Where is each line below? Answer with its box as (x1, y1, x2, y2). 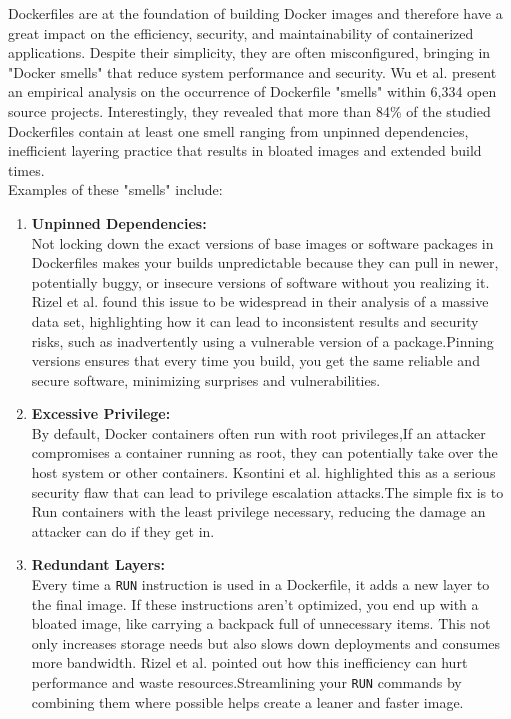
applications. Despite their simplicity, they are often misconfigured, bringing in (8, 42, 491, 63)
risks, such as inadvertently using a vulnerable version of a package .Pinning (31, 330, 494, 351)
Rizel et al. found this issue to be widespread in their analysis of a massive (31, 291, 489, 312)
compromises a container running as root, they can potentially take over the (31, 442, 498, 463)
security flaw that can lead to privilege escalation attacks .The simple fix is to (31, 481, 504, 502)
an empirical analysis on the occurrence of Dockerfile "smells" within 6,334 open (8, 81, 497, 102)
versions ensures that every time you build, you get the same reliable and (31, 350, 480, 371)
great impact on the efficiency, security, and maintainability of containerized (8, 22, 474, 43)
